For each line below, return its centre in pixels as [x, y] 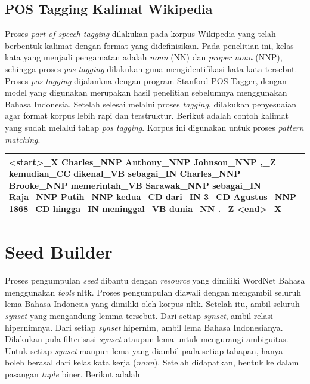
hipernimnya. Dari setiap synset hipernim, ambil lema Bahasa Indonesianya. [144, 327]
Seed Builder [59, 252]
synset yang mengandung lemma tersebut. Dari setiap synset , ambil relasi [139, 316]
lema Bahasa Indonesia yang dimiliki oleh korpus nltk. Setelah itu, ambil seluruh [152, 304]
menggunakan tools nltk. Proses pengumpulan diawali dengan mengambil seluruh [153, 292]
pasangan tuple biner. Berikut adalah [72, 374]
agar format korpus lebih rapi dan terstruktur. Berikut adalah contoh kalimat [147, 116]
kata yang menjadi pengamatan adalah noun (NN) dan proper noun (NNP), [144, 57]
